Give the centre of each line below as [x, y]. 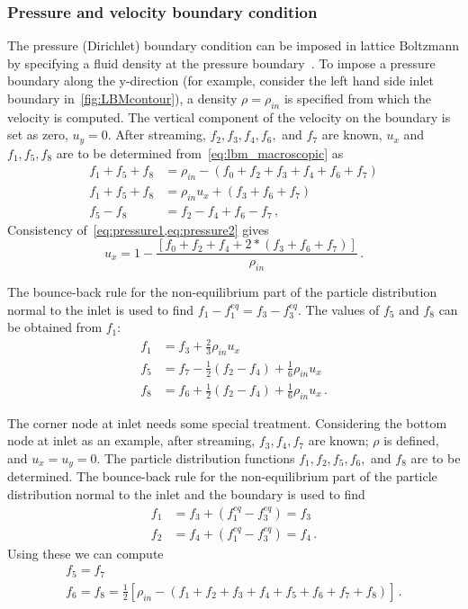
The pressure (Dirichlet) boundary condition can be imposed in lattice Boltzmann [234, 45]
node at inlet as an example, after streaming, [131, 440]
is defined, [411, 440]
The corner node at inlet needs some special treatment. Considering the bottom [227, 422]
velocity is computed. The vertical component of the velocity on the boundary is [229, 116]
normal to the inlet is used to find [101, 309]
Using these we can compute [85, 553]
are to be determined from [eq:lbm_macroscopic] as [200, 152]
